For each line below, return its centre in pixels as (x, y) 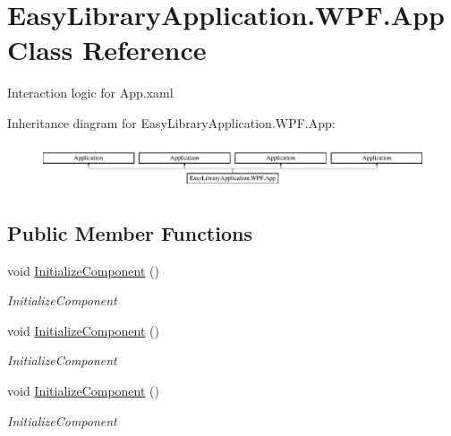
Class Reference (107, 50)
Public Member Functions (130, 232)
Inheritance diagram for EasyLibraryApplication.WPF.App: (171, 122)
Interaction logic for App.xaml (90, 93)
